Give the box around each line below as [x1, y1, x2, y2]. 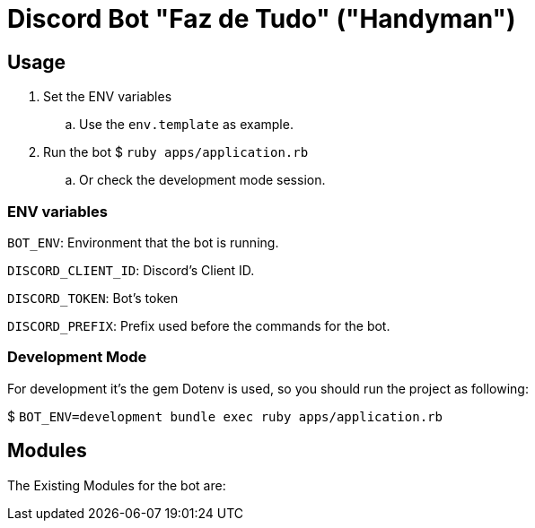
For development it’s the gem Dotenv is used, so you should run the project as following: [7, 380, 529, 396]
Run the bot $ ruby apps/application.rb [43, 144, 309, 160]
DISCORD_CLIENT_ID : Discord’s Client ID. [7, 262, 255, 278]
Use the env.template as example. [79, 117, 294, 133]
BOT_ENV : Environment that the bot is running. [7, 234, 279, 250]
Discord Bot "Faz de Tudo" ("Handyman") [7, 4, 516, 34]
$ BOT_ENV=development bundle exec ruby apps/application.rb [7, 408, 443, 424]
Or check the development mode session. [79, 172, 326, 188]
